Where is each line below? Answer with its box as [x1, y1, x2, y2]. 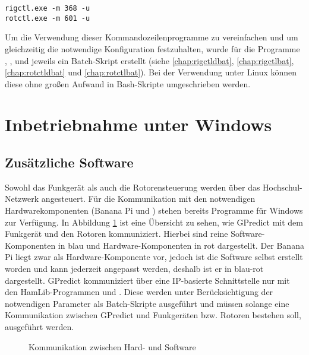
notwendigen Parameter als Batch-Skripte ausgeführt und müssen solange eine [5, 297, 289, 309]
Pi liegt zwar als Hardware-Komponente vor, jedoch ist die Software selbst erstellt [5, 251, 303, 263]
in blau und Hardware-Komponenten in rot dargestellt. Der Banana [58, 239, 304, 251]
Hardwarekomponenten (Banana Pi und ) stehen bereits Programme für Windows [5, 204, 303, 217]
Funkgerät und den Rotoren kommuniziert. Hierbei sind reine [5, 227, 228, 240]
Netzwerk [5, 192, 39, 205]
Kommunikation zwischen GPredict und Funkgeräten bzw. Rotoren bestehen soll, [5, 309, 301, 321]
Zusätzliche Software [5, 153, 134, 172]
